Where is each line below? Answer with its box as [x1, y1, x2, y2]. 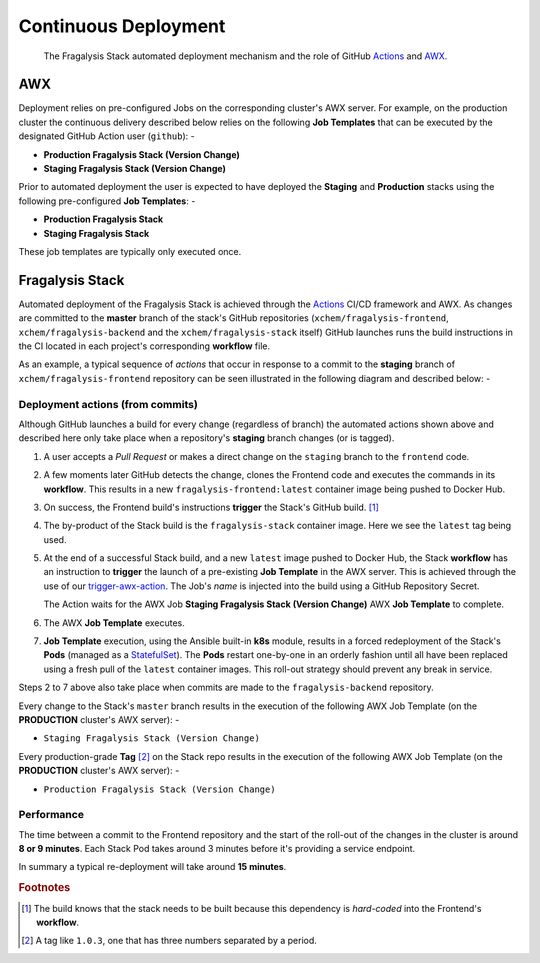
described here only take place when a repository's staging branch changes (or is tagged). [18, 432, 395, 444]
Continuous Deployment [18, 15, 226, 37]
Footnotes [18, 881, 71, 895]
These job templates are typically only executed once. [18, 245, 242, 257]
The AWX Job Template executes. [43, 616, 185, 629]
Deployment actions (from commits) [18, 397, 199, 411]
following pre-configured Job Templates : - [18, 195, 196, 207]
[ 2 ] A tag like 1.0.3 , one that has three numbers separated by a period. [21, 935, 317, 947]
